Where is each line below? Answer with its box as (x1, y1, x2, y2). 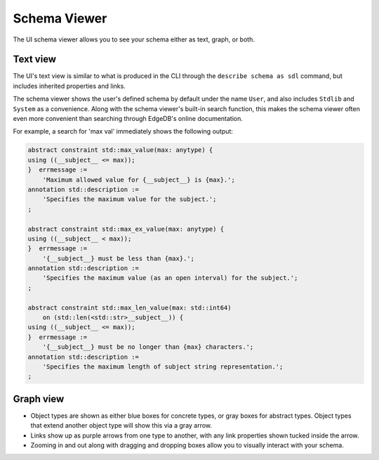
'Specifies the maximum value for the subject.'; (42, 196, 217, 203)
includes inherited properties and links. (13, 82, 126, 90)
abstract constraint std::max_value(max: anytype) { (27, 146, 213, 154)
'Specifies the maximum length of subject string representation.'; (42, 362, 284, 371)
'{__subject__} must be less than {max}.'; (42, 254, 194, 262)
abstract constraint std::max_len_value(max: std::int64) (27, 303, 232, 312)
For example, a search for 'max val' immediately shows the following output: (13, 127, 233, 136)
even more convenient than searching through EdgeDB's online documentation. (13, 115, 244, 123)
